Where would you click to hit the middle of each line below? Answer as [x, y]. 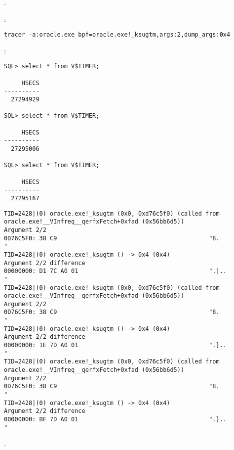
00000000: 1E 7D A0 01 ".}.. [116, 345]
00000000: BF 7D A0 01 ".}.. [116, 419]
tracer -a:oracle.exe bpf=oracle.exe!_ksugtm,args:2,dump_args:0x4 [117, 35]
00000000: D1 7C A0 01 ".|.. [116, 271]
